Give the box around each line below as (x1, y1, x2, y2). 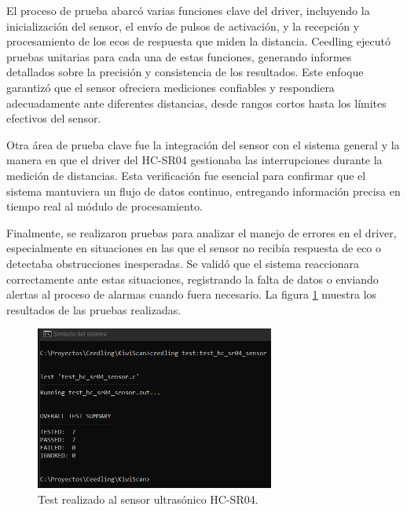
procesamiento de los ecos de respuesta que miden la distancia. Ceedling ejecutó (6, 33, 390, 50)
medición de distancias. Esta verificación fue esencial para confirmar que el (6, 167, 366, 183)
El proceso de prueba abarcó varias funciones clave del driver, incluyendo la (6, 2, 370, 18)
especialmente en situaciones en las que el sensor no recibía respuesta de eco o (6, 240, 382, 256)
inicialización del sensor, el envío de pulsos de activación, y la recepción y (6, 17, 360, 34)
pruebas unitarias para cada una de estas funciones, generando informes (6, 48, 352, 64)
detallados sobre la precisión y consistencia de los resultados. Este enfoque (6, 64, 364, 80)
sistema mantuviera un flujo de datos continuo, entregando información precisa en (6, 182, 401, 199)
